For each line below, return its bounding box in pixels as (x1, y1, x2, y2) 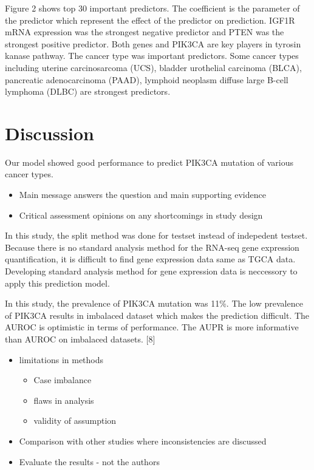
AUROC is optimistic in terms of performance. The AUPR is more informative (5, 321, 299, 333)
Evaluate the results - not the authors (19, 455, 160, 468)
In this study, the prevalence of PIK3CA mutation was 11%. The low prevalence (5, 297, 303, 310)
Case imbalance (33, 373, 92, 386)
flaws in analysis (33, 393, 94, 406)
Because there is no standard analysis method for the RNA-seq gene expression (5, 240, 299, 253)
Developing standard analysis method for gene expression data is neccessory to (5, 265, 298, 278)
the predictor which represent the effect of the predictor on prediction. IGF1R (5, 13, 295, 26)
